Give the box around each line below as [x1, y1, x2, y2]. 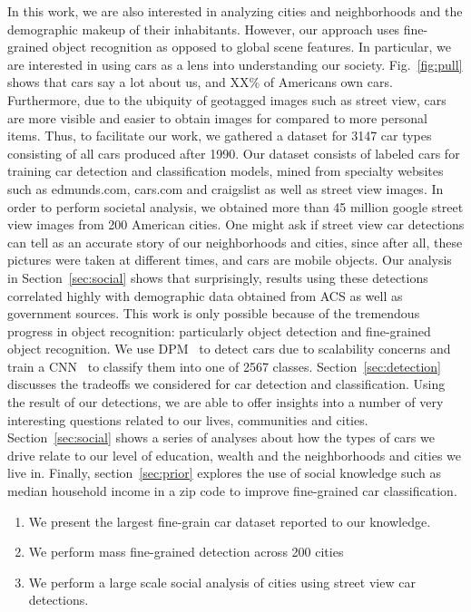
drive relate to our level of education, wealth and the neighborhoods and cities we [7, 445, 462, 464]
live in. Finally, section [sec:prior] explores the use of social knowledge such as [7, 463, 442, 482]
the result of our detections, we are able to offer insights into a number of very [7, 393, 444, 412]
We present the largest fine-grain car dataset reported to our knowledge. [28, 511, 431, 530]
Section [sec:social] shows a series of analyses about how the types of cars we [7, 428, 435, 447]
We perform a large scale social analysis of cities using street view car [28, 572, 416, 591]
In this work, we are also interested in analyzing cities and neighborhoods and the [7, 2, 463, 20]
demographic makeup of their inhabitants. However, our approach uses [7, 19, 400, 38]
